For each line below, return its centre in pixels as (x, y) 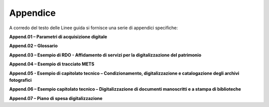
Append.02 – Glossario (33, 46)
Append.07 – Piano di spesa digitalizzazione (56, 98)
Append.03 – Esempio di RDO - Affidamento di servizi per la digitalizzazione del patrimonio (105, 55)
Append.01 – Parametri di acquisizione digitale (58, 37)
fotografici (20, 80)
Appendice (32, 13)
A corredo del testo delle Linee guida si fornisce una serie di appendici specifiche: (94, 28)
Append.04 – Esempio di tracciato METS (52, 64)
